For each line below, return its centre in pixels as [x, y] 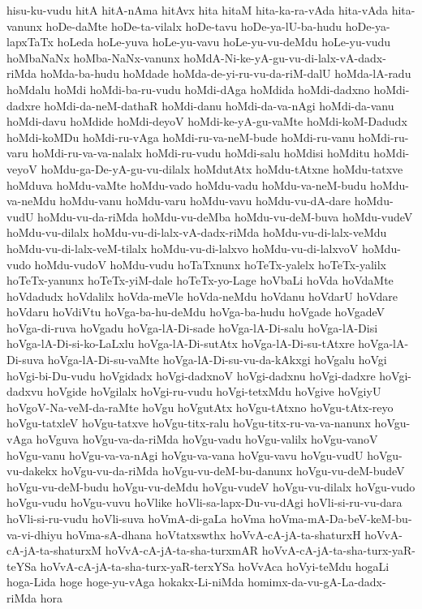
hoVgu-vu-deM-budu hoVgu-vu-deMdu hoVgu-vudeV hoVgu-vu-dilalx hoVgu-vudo [211, 486]
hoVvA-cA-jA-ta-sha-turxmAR [181, 550]
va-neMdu [31, 201]
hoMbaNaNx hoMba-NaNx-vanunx [93, 57]
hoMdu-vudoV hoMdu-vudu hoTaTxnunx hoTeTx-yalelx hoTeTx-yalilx [210, 264]
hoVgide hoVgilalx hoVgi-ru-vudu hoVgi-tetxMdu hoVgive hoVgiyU [214, 391]
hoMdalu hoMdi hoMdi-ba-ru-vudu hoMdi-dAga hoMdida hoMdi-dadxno [188, 89]
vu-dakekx [32, 471]
